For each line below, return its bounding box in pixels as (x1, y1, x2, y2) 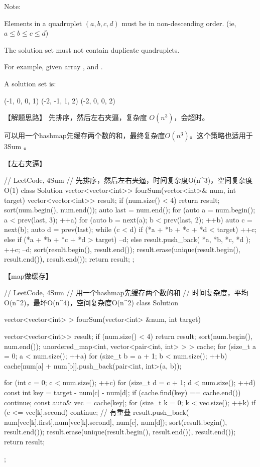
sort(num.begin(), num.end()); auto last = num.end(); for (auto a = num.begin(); (4, 204, 255, 215)
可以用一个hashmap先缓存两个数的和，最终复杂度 (4, 130, 165, 141)
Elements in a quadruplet (4, 18, 82, 28)
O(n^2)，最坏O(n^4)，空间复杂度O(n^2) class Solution (4, 297, 179, 307)
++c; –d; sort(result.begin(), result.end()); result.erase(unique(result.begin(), (4, 244, 240, 254)
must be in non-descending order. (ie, (121, 18, 236, 28)
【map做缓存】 (4, 270, 53, 281)
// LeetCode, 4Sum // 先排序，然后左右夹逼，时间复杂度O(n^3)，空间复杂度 (4, 175, 253, 185)
